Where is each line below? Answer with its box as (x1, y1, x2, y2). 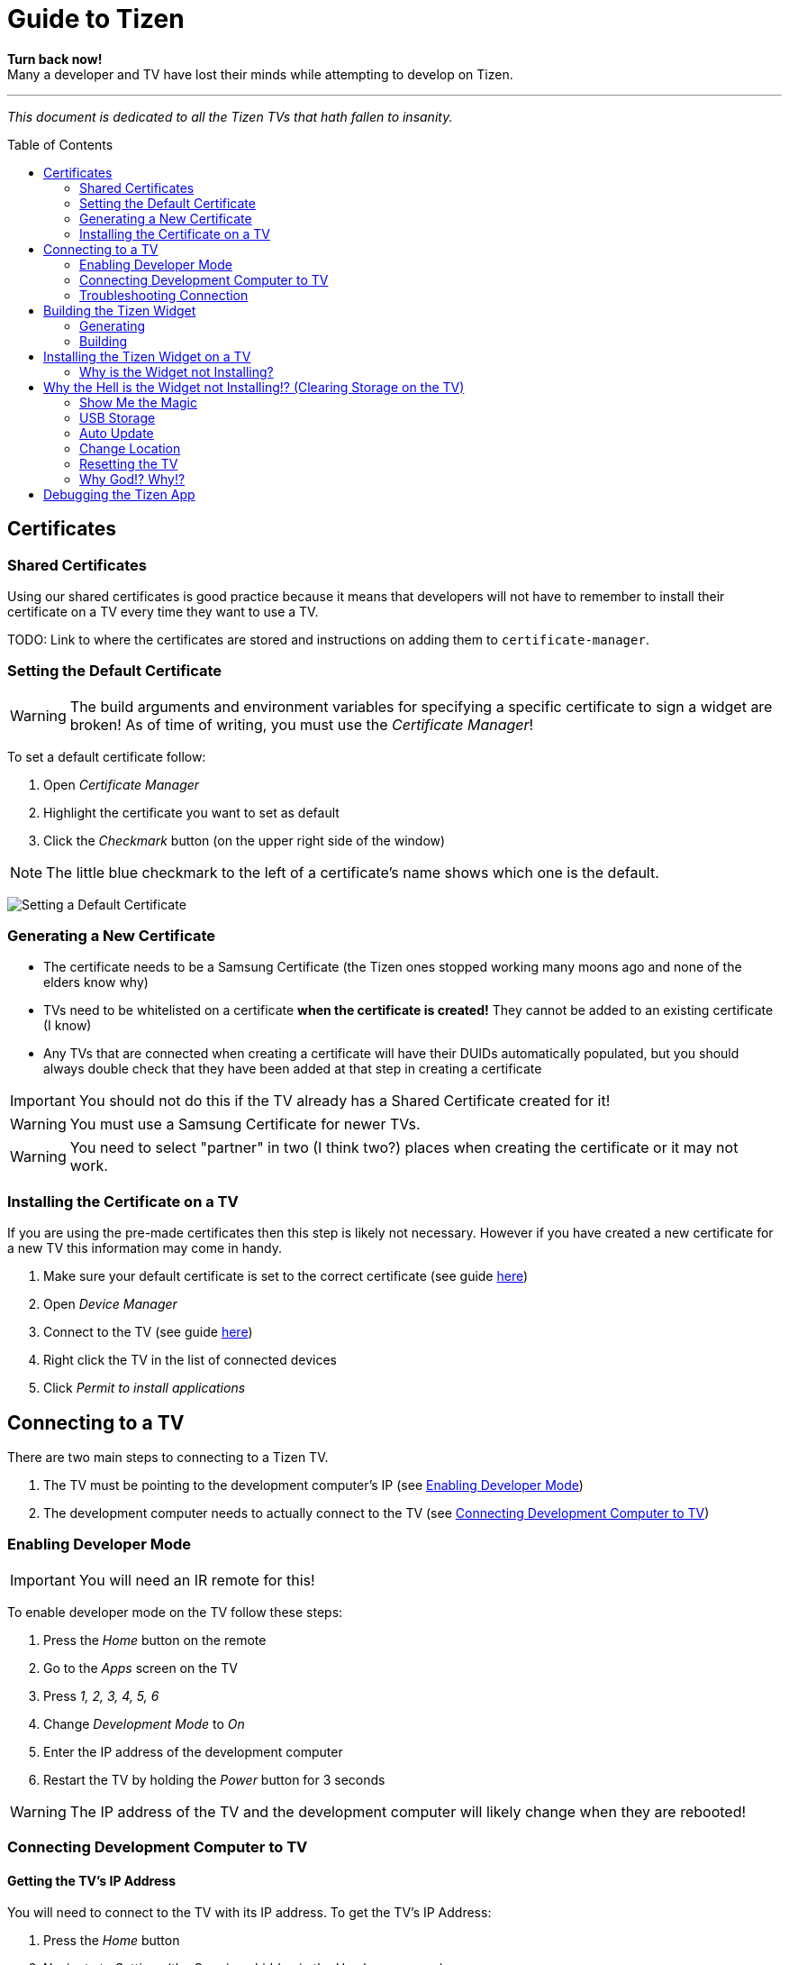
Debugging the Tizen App (43, 486, 195, 502)
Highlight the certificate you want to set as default (43, 804, 340, 820)
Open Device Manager (43, 1296, 177, 1312)
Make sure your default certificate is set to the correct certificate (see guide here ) (43, 1268, 529, 1284)
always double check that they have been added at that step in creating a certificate (43, 1061, 542, 1077)
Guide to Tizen (7, 4, 185, 34)
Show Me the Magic (79, 394, 197, 410)
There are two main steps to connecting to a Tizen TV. (7, 1449, 329, 1466)
